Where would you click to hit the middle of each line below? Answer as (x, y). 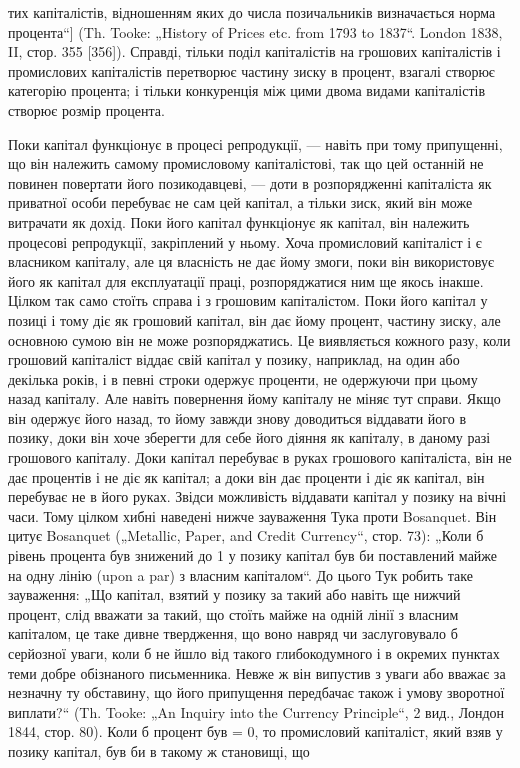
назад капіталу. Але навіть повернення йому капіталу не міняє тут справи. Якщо (254, 398)
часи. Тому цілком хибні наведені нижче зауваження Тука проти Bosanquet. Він (252, 515)
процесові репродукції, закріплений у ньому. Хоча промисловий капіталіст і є (245, 241)
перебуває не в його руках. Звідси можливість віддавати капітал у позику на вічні (257, 496)
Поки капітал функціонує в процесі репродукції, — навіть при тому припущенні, (255, 143)
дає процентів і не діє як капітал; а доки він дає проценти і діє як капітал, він (246, 476)
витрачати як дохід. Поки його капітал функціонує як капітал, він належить (239, 221)
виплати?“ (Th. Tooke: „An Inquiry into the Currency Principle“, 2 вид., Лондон (256, 711)
